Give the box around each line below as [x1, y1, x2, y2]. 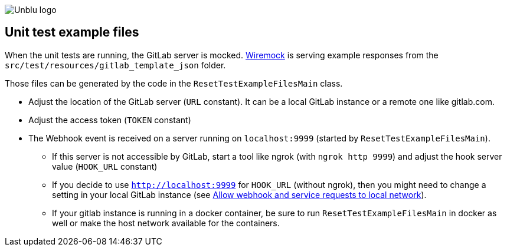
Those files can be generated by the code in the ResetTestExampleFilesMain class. [5, 78, 343, 88]
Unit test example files [5, 25, 139, 40]
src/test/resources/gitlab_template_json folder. [5, 60, 226, 70]
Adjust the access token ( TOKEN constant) [28, 114, 191, 125]
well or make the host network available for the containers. [52, 217, 280, 228]
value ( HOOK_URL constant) [52, 161, 158, 171]
